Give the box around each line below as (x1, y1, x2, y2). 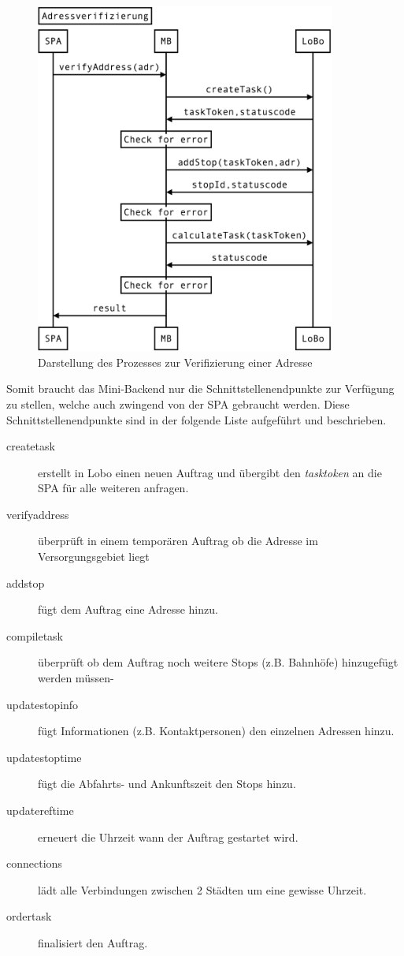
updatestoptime (6, 749, 82, 765)
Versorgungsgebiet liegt (38, 548, 150, 565)
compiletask (6, 627, 64, 644)
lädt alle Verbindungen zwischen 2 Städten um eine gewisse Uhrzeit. (38, 881, 367, 898)
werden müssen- (38, 670, 114, 686)
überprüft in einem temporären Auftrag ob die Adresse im (38, 532, 318, 549)
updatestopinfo (6, 696, 79, 712)
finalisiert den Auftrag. (38, 934, 148, 950)
